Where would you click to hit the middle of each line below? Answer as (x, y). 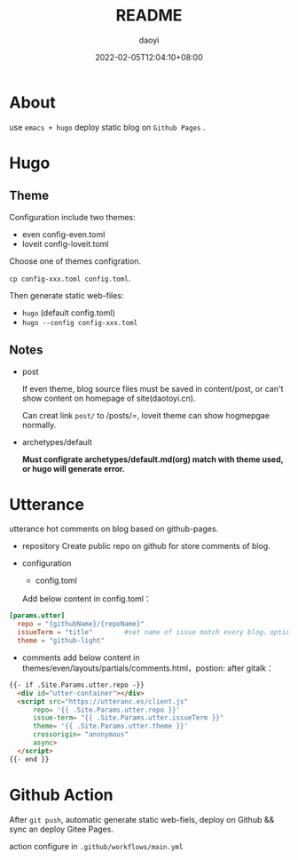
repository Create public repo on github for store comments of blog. (146, 546)
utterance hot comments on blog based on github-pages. (114, 529)
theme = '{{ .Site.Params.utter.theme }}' (110, 726)
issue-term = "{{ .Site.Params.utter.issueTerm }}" (128, 718)
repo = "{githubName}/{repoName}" (81, 624)
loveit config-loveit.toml (65, 243)
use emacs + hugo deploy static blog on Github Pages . (107, 127)
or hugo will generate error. (74, 468)
